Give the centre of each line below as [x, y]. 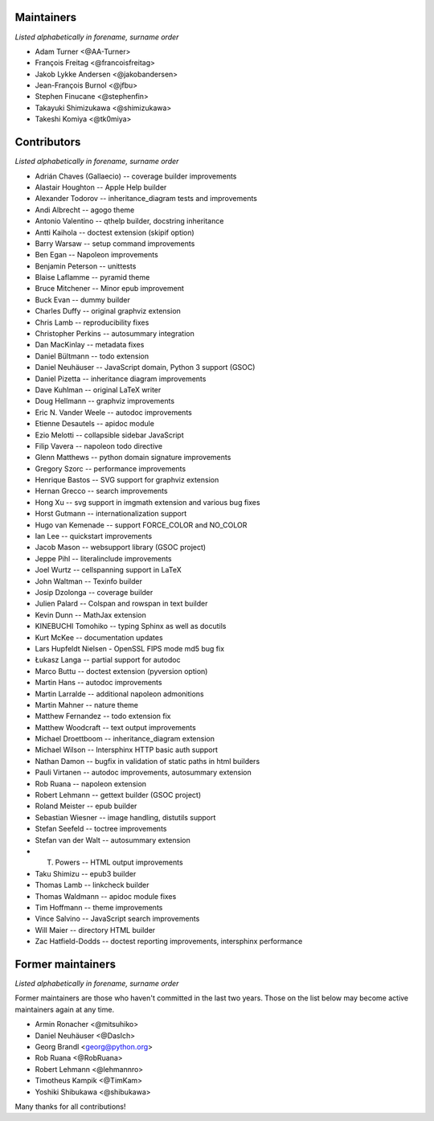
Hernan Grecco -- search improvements [101, 491]
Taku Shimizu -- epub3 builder [86, 873]
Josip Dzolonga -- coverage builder [94, 592]
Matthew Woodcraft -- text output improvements [115, 727]
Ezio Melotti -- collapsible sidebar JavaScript [109, 435]
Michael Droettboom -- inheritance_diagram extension [125, 739]
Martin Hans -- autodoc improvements [98, 683]
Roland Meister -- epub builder [86, 806]
